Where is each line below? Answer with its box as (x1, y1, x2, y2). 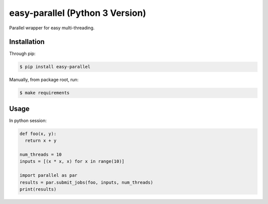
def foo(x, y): (19, 131, 57, 136)
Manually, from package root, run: (9, 77, 79, 83)
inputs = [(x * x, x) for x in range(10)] (19, 159, 125, 164)
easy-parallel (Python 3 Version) (9, 7, 146, 18)
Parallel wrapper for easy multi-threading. (9, 25, 95, 31)
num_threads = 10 (19, 152, 62, 157)
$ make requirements (19, 90, 69, 96)
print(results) (19, 187, 57, 192)
